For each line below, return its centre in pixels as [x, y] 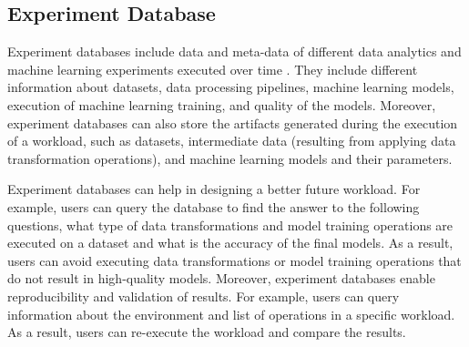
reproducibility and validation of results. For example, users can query [204, 296]
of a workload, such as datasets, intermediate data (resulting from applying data [232, 141]
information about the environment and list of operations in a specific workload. [231, 314]
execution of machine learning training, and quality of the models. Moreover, [222, 104]
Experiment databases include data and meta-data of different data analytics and [234, 51]
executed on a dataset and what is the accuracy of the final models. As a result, [230, 243]
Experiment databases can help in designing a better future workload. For [214, 189]
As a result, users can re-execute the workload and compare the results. [207, 332]
